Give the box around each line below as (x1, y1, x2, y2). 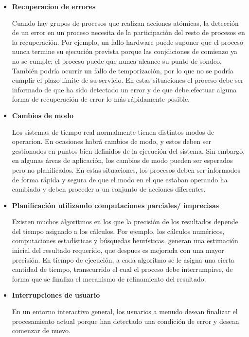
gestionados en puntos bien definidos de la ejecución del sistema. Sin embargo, (12, 145, 245, 156)
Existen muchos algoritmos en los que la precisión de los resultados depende (12, 216, 238, 227)
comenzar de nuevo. (12, 325, 71, 336)
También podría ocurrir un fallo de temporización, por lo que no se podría (12, 65, 233, 75)
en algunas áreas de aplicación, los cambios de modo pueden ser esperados (12, 155, 233, 165)
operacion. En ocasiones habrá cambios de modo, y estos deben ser (12, 136, 211, 146)
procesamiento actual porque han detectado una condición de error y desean (12, 316, 239, 326)
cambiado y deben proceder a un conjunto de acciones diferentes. (12, 184, 206, 194)
